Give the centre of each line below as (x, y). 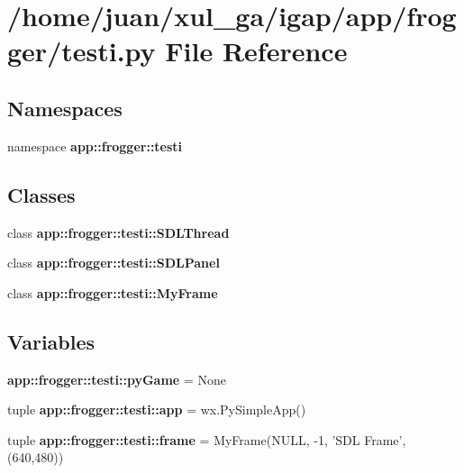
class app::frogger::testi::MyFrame (113, 292)
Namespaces (65, 108)
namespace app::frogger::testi (95, 146)
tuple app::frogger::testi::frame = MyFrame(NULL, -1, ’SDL (184, 439)
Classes (41, 194)
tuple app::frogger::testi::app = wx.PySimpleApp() (157, 409)
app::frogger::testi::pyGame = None (117, 379)
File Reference (256, 51)
